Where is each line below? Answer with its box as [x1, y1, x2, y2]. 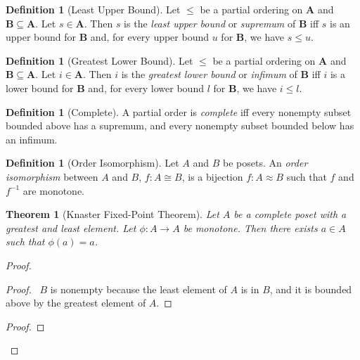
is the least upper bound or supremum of [124, 15, 296, 30]
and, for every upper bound [90, 30, 210, 44]
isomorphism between [6, 169, 98, 184]
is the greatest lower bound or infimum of [121, 67, 297, 82]
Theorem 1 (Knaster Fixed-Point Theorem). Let [6, 207, 219, 221]
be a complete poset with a [233, 207, 347, 221]
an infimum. [6, 131, 58, 146]
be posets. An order [223, 155, 308, 170]
